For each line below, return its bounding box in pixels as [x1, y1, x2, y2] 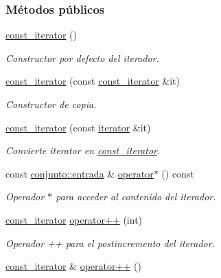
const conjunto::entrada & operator [5, 166, 154, 180]
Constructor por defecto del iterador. [5, 50, 159, 65]
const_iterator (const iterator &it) [5, 120, 151, 134]
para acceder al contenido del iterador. [56, 189, 216, 204]
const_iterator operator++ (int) [5, 212, 143, 226]
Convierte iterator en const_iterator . [5, 143, 161, 158]
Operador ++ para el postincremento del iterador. [5, 235, 215, 250]
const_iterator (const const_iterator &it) [5, 74, 180, 88]
